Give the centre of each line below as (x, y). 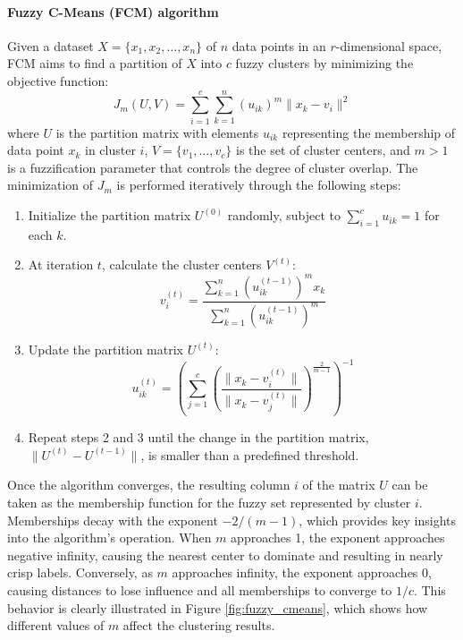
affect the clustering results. (199, 625)
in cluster (110, 150)
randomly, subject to (284, 215)
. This (429, 589)
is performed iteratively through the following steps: (259, 185)
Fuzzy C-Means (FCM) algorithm (113, 11)
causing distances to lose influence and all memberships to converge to (200, 589)
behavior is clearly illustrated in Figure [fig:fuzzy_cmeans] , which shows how (218, 607)
